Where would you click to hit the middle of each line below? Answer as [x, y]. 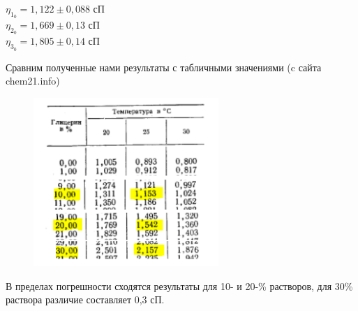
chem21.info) [33, 81]
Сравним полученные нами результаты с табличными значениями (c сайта [164, 67]
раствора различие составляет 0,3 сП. [85, 299]
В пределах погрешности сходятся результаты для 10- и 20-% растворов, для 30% [179, 285]
